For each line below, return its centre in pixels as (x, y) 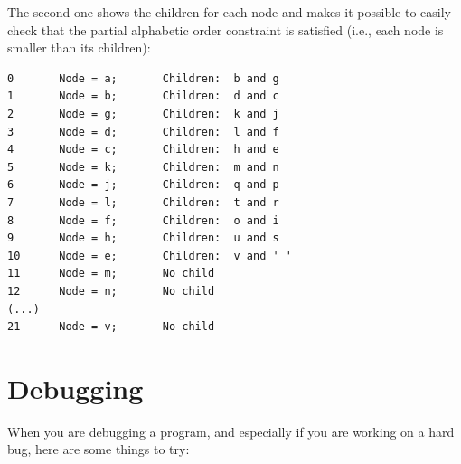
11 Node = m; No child (111, 274)
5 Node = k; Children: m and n (143, 167)
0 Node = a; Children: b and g (143, 78)
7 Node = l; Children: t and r (143, 202)
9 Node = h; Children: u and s (143, 238)
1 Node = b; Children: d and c (143, 96)
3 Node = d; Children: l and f (143, 132)
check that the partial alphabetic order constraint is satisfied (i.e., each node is (226, 29)
